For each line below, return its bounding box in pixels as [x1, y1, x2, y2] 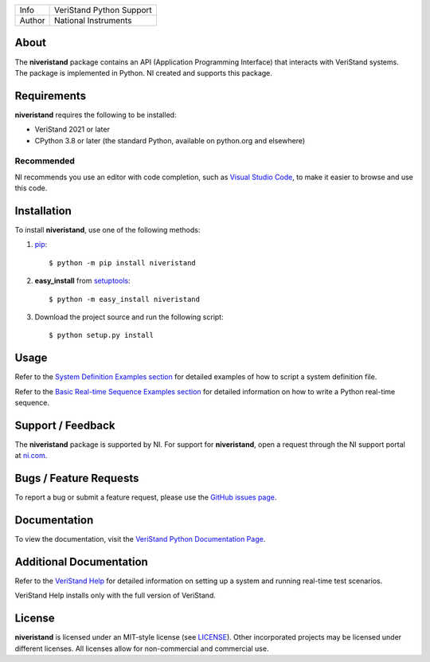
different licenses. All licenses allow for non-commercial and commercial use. [14, 644, 269, 653]
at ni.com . [14, 451, 48, 460]
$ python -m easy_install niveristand [49, 295, 201, 304]
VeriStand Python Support [54, 5, 153, 15]
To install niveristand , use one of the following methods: [14, 225, 201, 235]
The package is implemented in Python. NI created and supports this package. [14, 68, 272, 77]
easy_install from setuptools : [34, 276, 131, 286]
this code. [14, 183, 48, 193]
